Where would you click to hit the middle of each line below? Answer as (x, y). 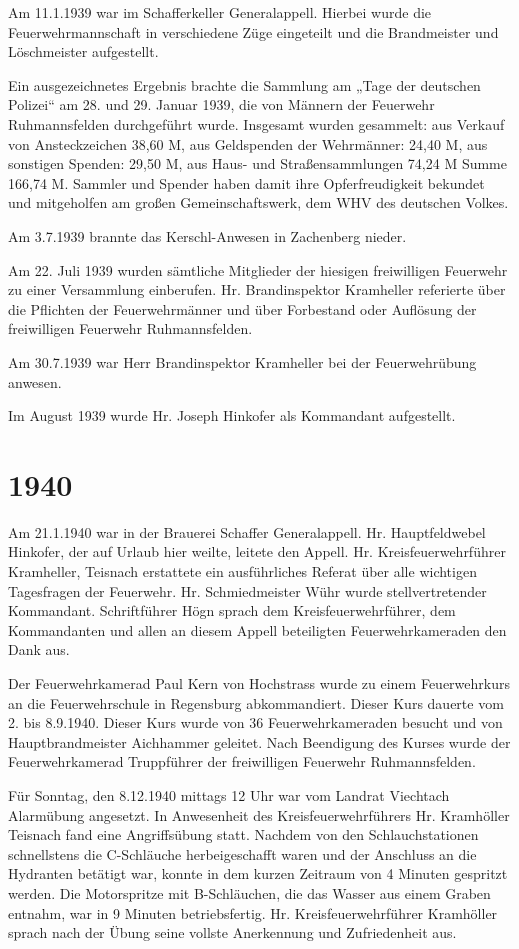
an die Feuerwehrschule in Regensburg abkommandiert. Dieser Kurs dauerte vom (256, 702)
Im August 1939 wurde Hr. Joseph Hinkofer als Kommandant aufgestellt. (232, 415)
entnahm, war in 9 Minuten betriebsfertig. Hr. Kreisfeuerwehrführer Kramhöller (253, 912)
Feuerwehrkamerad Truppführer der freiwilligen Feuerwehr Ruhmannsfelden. (242, 761)
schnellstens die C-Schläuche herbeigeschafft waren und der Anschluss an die (242, 853)
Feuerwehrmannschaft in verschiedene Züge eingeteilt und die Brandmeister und (253, 31)
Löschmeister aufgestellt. (83, 51)
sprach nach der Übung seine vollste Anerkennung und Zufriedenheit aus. (232, 932)
